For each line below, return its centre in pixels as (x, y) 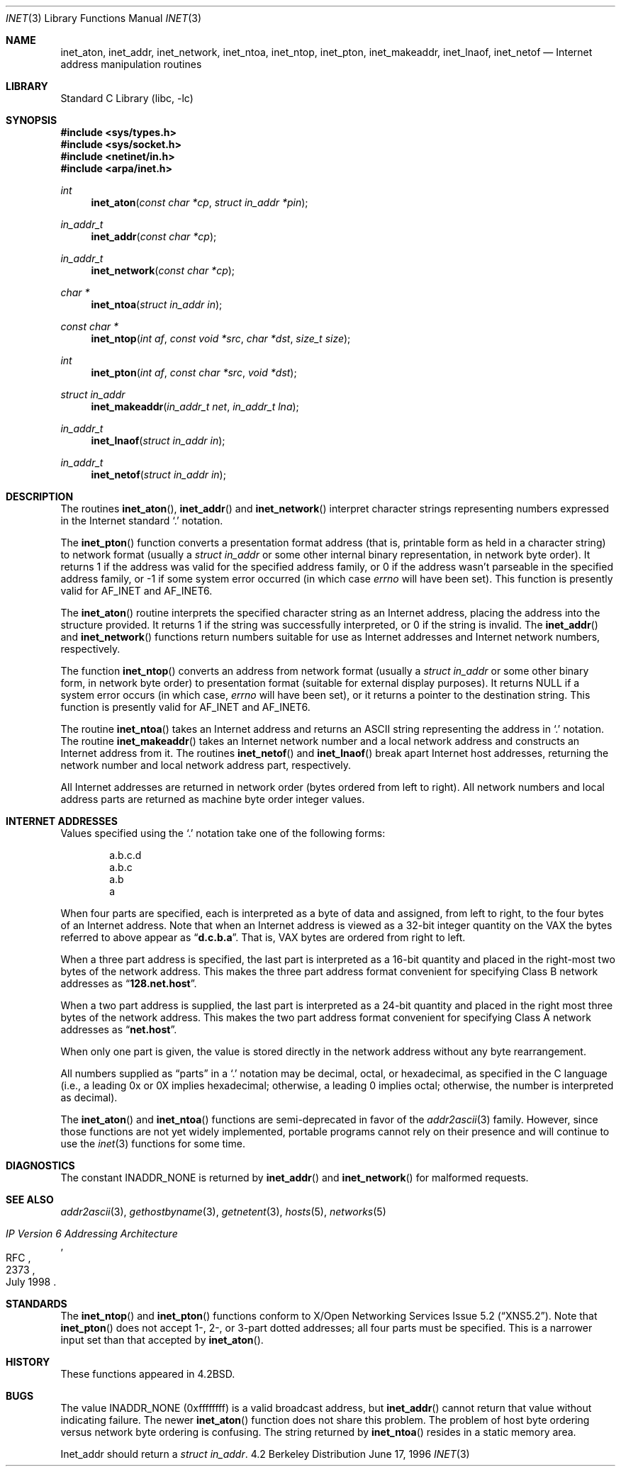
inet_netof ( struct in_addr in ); (158, 474)
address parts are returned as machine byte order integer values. (213, 799)
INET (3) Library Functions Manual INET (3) (104, 18)
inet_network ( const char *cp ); (163, 270)
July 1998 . (31, 1282)
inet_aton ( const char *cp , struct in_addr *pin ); (200, 202)
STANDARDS (37, 1304)
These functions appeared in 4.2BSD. (148, 1374)
